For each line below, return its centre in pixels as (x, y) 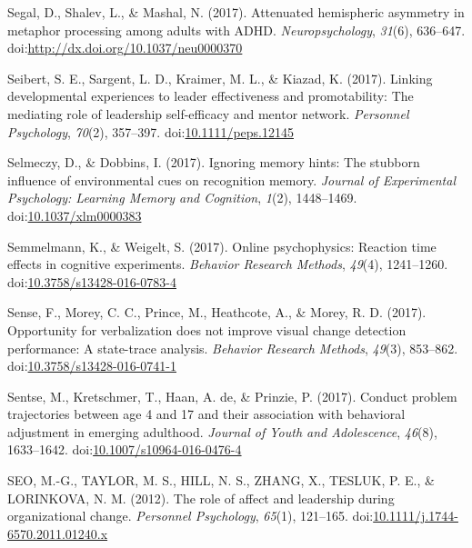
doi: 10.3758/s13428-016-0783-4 (92, 281)
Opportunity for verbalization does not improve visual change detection (207, 329)
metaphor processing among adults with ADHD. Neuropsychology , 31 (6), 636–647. (236, 30)
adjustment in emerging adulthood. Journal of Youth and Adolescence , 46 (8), (222, 431)
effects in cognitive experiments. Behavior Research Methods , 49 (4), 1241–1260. (228, 264)
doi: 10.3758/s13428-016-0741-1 (92, 366)
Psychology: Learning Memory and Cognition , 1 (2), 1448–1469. (182, 198)
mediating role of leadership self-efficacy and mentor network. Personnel (208, 113)
